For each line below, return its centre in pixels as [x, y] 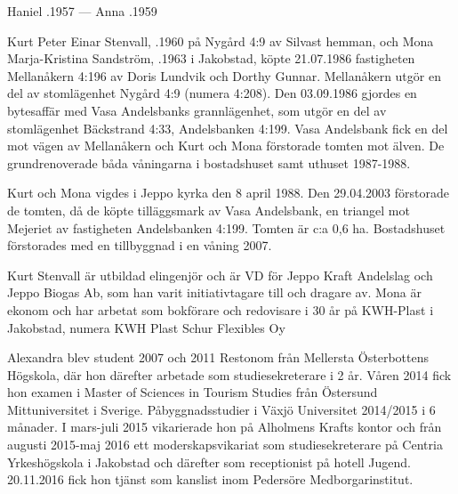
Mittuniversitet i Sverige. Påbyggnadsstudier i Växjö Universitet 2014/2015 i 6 [221, 409]
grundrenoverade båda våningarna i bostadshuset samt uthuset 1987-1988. [209, 162]
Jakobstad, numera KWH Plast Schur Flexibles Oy [146, 327]
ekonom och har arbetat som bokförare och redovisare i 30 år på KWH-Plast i [221, 309]
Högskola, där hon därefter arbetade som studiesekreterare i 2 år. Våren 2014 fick [229, 374]
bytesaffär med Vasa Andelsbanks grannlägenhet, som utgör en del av [197, 110]
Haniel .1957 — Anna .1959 [82, 11]
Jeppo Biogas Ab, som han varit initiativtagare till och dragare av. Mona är [214, 292]
